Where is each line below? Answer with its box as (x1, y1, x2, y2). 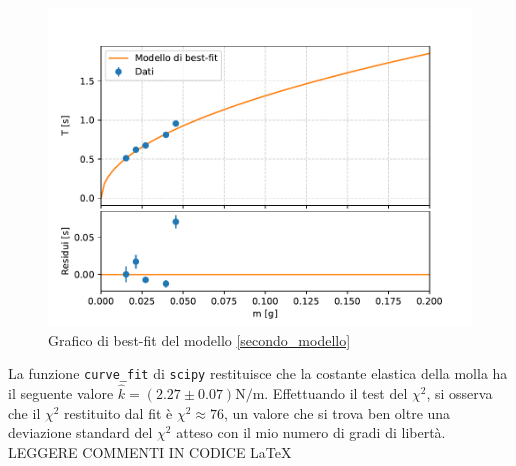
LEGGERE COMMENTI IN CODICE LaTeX (8, 441, 292, 462)
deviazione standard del (8, 422, 153, 443)
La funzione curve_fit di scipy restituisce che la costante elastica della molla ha (8, 363, 508, 384)
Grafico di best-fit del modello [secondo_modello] (48, 329, 351, 350)
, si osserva (426, 383, 493, 404)
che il (8, 402, 41, 423)
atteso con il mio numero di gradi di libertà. (176, 422, 446, 443)
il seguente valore (8, 383, 114, 404)
